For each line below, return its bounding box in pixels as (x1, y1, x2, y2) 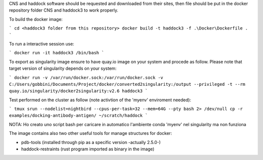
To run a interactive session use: (9, 41, 75, 47)
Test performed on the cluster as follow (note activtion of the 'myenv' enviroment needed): (9, 97, 191, 103)
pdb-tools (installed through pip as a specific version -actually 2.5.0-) (21, 139, 161, 145)
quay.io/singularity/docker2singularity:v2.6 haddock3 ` (9, 88, 148, 94)
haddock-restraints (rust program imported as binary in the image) (21, 146, 154, 152)
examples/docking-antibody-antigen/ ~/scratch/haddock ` (9, 113, 148, 118)
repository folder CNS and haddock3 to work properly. (9, 7, 119, 13)
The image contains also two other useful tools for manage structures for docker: (9, 130, 172, 136)
